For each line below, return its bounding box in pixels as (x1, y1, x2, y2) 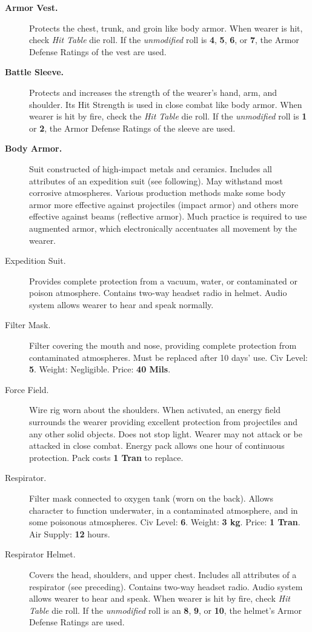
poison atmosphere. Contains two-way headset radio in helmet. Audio (29, 286, 287, 299)
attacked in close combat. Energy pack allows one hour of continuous (29, 439, 285, 452)
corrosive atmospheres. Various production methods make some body (29, 186, 286, 199)
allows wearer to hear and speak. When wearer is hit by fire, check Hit (29, 592, 290, 605)
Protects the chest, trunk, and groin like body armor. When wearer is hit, (29, 21, 303, 34)
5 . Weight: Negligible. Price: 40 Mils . (29, 363, 171, 375)
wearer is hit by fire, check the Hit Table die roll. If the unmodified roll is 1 (29, 110, 307, 123)
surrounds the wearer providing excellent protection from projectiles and (29, 415, 298, 428)
